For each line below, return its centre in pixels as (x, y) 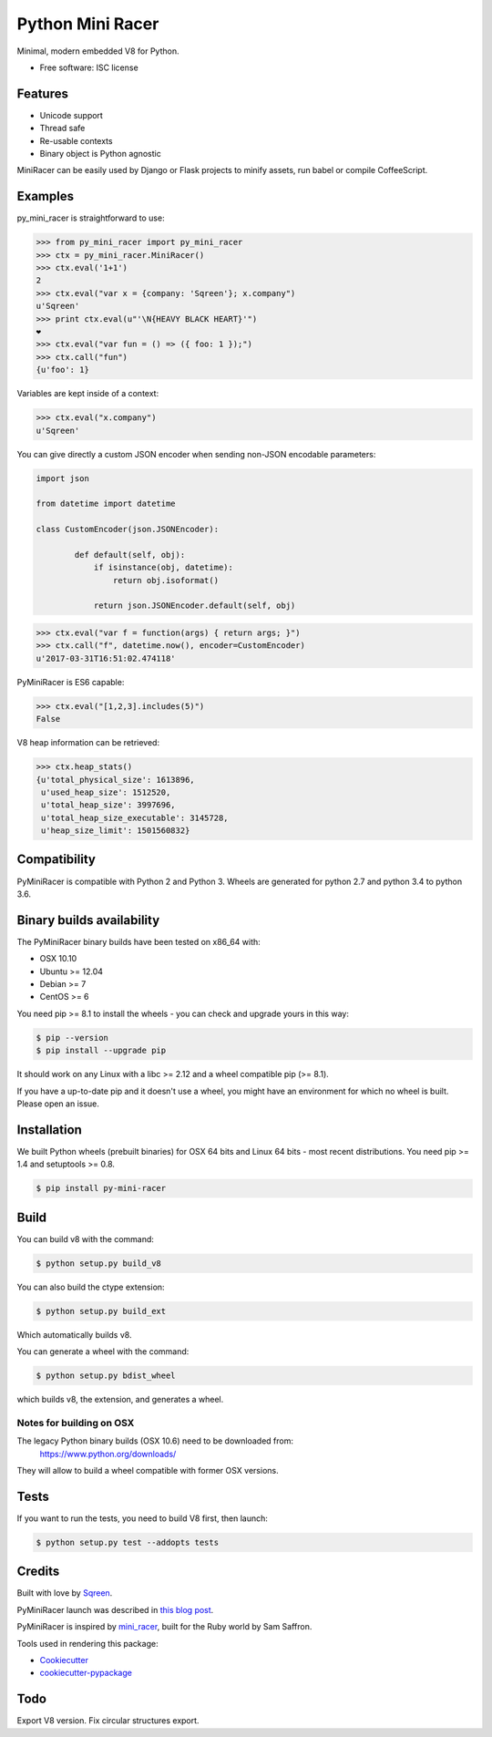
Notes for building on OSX (76, 1423)
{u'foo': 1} (63, 370)
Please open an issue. (58, 1104)
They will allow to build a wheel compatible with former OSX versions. (148, 1470)
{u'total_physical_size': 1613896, (115, 780)
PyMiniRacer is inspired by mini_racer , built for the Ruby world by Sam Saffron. (164, 1627)
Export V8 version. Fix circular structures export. (108, 1721)
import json (63, 478)
